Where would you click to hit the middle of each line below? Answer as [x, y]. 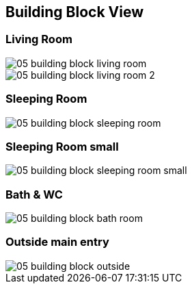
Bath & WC [34, 194]
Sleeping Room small [62, 146]
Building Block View [75, 12]
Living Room [39, 39]
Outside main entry [57, 242]
